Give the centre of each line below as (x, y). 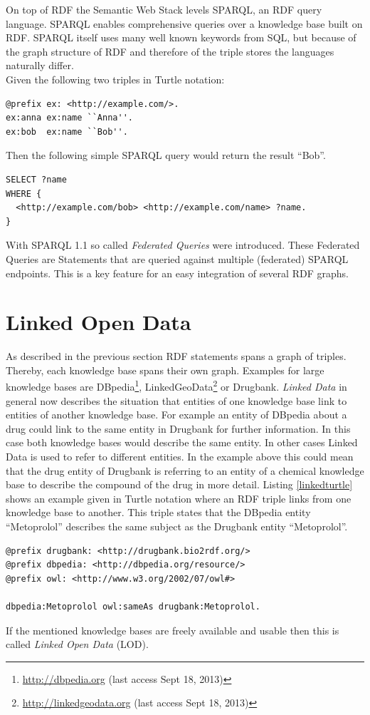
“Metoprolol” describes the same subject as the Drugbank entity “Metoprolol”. (177, 526)
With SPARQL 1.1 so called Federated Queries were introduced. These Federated (183, 245)
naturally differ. (40, 65)
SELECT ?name (36, 179)
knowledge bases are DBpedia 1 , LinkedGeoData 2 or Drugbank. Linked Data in (176, 386)
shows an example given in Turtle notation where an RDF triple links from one (179, 498)
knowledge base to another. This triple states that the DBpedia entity (158, 512)
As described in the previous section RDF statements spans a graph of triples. (176, 356)
